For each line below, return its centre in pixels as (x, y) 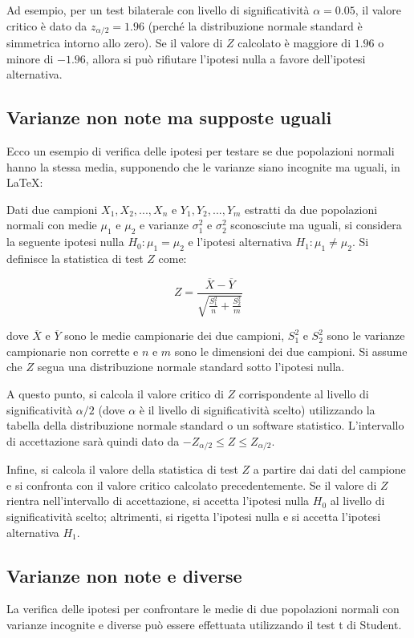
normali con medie (52, 225)
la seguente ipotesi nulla (65, 242)
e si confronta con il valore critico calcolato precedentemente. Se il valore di (192, 485)
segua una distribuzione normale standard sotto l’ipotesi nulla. (191, 367)
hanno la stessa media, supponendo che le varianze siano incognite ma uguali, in (203, 166)
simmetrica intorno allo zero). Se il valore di (115, 43)
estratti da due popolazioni (311, 209)
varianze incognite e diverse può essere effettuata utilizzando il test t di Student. (204, 625)
